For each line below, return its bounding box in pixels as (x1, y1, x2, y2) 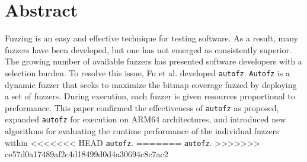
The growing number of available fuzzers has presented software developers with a (5, 55, 302, 67)
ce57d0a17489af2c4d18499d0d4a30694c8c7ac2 (5, 148, 168, 160)
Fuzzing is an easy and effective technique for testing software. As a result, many (5, 32, 298, 44)
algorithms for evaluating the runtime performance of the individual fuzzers (5, 125, 279, 137)
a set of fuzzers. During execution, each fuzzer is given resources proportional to (5, 90, 295, 102)
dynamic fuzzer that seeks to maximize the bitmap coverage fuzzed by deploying (5, 78, 297, 90)
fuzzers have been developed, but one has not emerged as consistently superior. (5, 43, 292, 56)
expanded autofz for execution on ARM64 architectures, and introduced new (5, 113, 286, 125)
